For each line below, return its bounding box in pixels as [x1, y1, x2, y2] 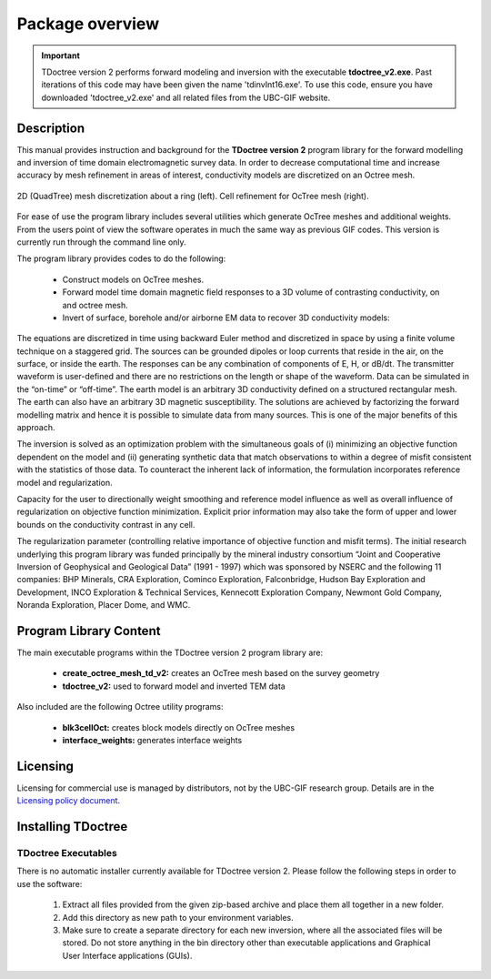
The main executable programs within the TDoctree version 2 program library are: [16, 647, 324, 659]
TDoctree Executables [16, 847, 117, 860]
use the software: [16, 878, 83, 889]
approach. [16, 422, 55, 433]
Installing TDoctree [16, 819, 128, 834]
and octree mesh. [62, 299, 129, 310]
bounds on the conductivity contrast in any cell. [16, 519, 195, 530]
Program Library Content [16, 623, 161, 639]
